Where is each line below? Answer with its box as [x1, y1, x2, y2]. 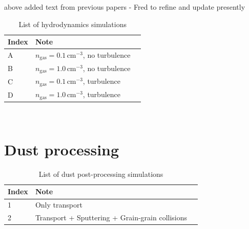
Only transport [35, 199, 82, 210]
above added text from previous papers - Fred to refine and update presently [4, 2, 245, 12]
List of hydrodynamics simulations [18, 18, 127, 29]
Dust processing [4, 139, 119, 159]
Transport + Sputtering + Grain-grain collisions [35, 212, 188, 223]
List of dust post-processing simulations [38, 168, 163, 179]
